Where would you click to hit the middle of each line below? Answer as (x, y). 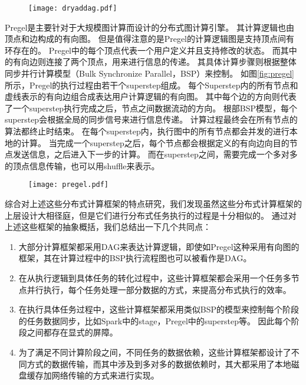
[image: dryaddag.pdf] (73, 8)
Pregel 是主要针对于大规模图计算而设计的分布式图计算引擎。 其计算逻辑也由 (150, 27)
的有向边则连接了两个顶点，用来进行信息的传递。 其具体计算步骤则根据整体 (151, 62)
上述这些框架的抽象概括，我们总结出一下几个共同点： (108, 227)
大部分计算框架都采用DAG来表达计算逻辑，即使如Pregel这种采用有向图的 (159, 246)
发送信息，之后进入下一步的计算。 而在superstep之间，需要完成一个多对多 (155, 154)
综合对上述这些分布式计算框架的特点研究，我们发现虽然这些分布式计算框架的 (153, 204)
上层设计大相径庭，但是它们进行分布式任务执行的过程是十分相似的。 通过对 (151, 215)
